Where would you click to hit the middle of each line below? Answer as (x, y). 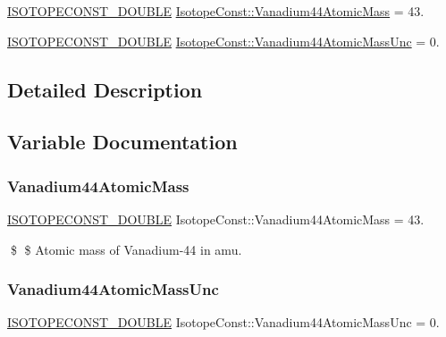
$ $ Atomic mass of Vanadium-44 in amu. (126, 249)
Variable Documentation (122, 142)
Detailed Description (105, 89)
